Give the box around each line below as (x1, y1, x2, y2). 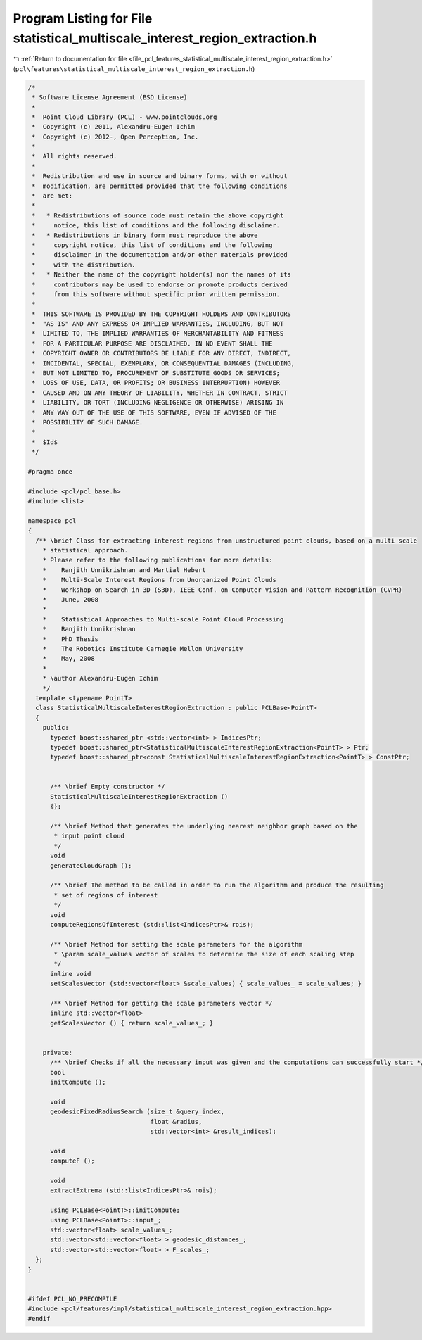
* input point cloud (53, 832, 124, 840)
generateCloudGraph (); (50, 861, 132, 869)
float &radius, (150, 1118, 203, 1125)
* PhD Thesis (42, 635, 98, 643)
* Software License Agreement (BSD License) (32, 94, 188, 101)
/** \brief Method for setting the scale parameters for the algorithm (50, 940, 302, 948)
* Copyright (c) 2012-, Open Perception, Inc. (32, 132, 199, 141)
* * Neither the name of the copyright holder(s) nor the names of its (32, 271, 292, 279)
